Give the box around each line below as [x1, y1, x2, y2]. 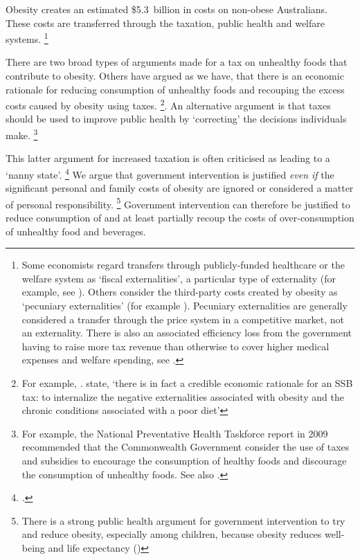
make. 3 [6, 126, 38, 142]
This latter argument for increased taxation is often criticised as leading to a [6, 151, 330, 165]
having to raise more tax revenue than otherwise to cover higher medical [21, 338, 330, 353]
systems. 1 [6, 30, 48, 46]
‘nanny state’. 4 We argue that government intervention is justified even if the [6, 165, 334, 181]
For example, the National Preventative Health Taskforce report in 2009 [21, 426, 328, 440]
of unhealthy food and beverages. [6, 224, 146, 238]
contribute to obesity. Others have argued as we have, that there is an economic [6, 69, 344, 83]
